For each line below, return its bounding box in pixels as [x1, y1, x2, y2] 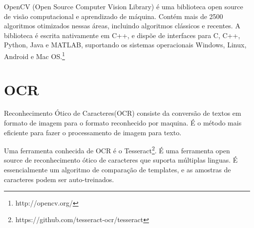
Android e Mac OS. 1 [4, 49, 65, 61]
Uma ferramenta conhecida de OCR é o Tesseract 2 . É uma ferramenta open [4, 144, 230, 155]
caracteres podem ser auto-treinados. [4, 174, 114, 184]
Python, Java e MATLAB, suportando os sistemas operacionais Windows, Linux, [4, 40, 247, 50]
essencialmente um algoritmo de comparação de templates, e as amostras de [4, 164, 231, 174]
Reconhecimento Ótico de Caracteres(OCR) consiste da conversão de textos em [4, 108, 241, 118]
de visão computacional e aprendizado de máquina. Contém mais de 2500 [4, 11, 223, 21]
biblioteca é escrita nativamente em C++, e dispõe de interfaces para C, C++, [4, 30, 240, 40]
